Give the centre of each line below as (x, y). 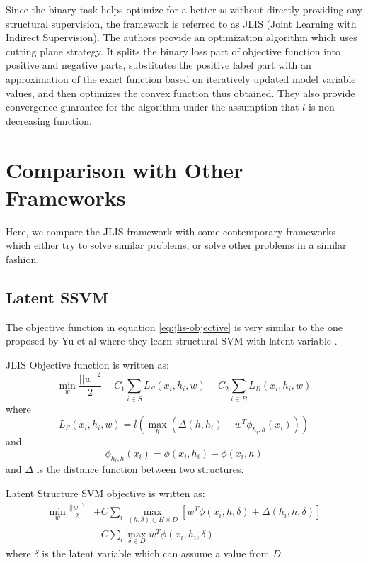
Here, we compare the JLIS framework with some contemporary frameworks (171, 231)
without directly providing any (296, 9)
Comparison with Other (125, 169)
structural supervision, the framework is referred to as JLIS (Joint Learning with (181, 23)
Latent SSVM (57, 297)
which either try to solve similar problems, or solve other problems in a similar (176, 245)
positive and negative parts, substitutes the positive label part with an (159, 65)
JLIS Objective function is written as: (87, 364)
